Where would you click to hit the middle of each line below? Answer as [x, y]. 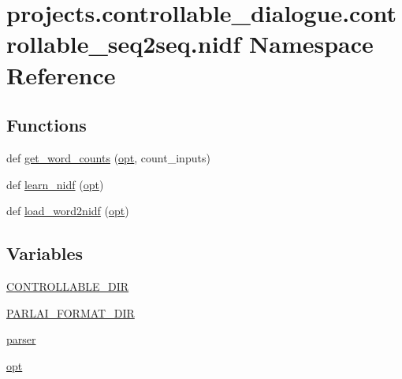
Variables [45, 253]
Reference [61, 74]
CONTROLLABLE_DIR [68, 286]
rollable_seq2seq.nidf [124, 44]
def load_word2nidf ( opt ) [68, 211]
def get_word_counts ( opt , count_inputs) [108, 157]
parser [21, 339]
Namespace [311, 44]
